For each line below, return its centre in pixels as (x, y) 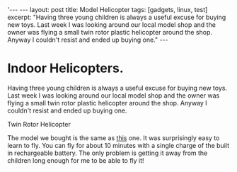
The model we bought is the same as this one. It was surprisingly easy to (114, 138)
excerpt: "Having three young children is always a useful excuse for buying (117, 17)
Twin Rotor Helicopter (39, 124)
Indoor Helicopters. (65, 68)
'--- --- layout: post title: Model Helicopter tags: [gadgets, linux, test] (108, 10)
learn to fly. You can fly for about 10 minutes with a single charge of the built (118, 145)
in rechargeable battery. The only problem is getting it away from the (108, 153)
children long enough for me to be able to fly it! (76, 160)
